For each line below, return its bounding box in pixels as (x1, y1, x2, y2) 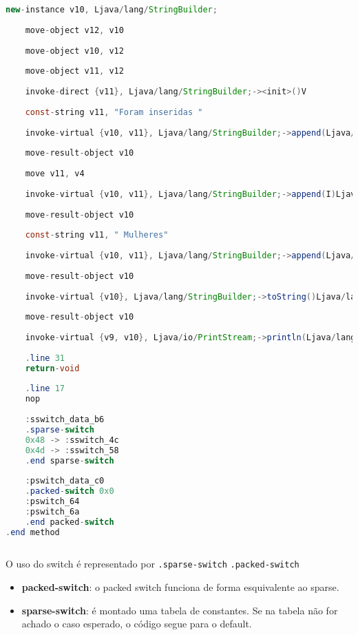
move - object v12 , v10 (25, 25, 124, 35)
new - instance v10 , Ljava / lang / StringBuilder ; (6, 5, 218, 14)
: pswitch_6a (25, 506, 80, 517)
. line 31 (25, 353, 65, 363)
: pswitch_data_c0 (25, 476, 105, 486)
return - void (25, 363, 80, 373)
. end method (6, 527, 60, 537)
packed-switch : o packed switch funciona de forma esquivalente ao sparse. (21, 580, 339, 594)
